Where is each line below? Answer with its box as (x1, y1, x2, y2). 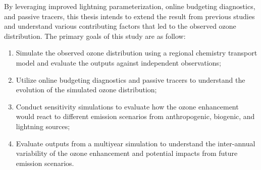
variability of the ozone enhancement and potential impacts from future (16, 148, 238, 158)
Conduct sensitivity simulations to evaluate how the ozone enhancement (16, 101, 239, 111)
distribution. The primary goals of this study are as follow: (4, 30, 186, 41)
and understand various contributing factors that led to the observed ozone (4, 21, 236, 31)
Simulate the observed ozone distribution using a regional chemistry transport (16, 47, 257, 58)
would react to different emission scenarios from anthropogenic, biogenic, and (16, 111, 255, 122)
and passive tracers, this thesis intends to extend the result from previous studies (4, 11, 255, 21)
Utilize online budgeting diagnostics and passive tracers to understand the (16, 74, 245, 85)
